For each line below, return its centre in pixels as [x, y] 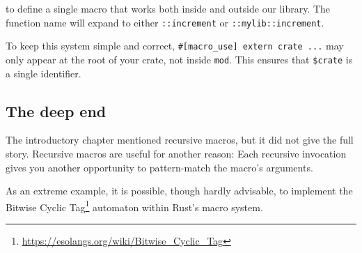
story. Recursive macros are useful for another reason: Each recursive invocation [176, 153]
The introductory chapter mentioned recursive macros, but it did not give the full [180, 140]
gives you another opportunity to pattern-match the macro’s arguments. [159, 167]
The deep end [56, 110]
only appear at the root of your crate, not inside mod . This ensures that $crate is [179, 59]
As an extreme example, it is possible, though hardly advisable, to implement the [179, 191]
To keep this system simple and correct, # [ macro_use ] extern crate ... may [175, 46]
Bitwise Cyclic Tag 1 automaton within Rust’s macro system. [134, 206]
